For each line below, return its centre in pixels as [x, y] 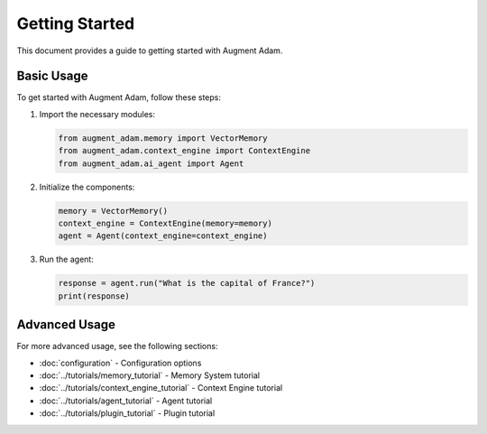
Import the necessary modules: [97, 114]
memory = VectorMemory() [113, 211]
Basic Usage [52, 76]
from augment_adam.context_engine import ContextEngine [184, 151]
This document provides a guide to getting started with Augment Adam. [150, 51]
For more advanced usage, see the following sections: [117, 346]
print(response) [94, 296]
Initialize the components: [87, 187]
